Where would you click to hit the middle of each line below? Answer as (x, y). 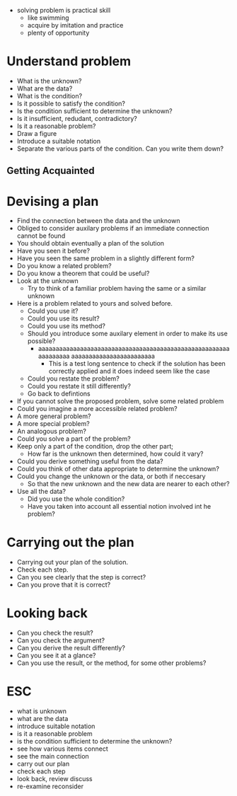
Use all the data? (41, 492)
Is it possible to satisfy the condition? (71, 103)
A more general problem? (54, 416)
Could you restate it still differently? (79, 386)
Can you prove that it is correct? (64, 585)
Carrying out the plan (71, 542)
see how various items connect (62, 749)
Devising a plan (53, 201)
